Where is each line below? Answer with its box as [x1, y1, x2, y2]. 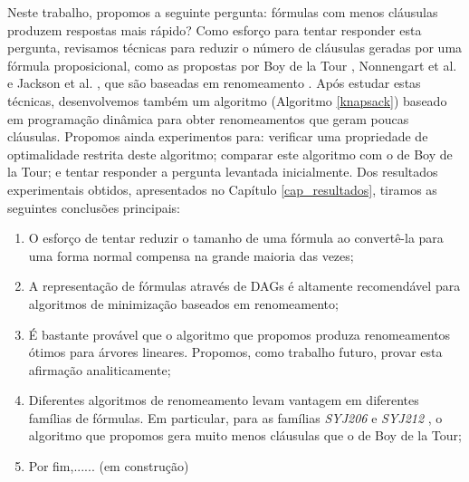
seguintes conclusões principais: [7, 198, 180, 217]
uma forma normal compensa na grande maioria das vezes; [28, 246, 354, 265]
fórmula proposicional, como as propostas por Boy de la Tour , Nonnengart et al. [7, 55, 457, 74]
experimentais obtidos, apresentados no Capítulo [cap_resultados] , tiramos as [7, 179, 437, 198]
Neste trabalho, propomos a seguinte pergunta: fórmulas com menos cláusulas [7, 3, 438, 21]
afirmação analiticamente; [28, 360, 171, 379]
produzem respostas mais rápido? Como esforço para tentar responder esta [7, 20, 422, 39]
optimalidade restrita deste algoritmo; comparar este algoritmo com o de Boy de [7, 144, 453, 163]
